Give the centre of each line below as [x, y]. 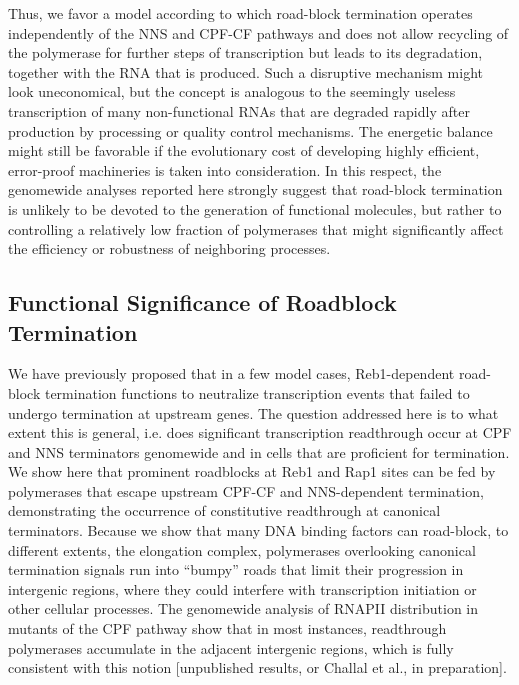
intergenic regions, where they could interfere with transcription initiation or [242, 588]
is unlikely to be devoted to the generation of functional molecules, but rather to [255, 208]
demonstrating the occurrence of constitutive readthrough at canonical [224, 510]
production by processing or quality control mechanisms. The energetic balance [250, 130]
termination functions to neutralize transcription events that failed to [257, 392]
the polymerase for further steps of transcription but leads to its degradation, [245, 52]
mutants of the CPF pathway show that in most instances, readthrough [227, 628]
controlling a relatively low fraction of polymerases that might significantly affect [256, 228]
